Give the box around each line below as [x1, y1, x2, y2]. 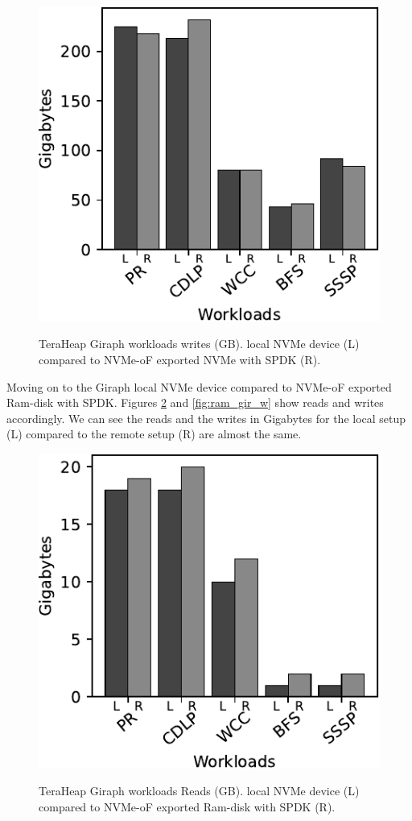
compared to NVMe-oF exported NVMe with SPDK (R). [39, 350, 321, 367]
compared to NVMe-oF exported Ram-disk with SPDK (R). [39, 798, 336, 815]
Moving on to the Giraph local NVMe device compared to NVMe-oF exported [6, 378, 392, 395]
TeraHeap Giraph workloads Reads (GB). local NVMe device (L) [39, 782, 360, 799]
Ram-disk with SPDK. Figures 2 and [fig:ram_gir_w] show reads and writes [6, 394, 384, 411]
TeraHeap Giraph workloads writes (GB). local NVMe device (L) [39, 335, 360, 352]
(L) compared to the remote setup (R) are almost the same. [6, 425, 302, 442]
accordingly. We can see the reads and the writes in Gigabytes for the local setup [6, 409, 406, 426]
